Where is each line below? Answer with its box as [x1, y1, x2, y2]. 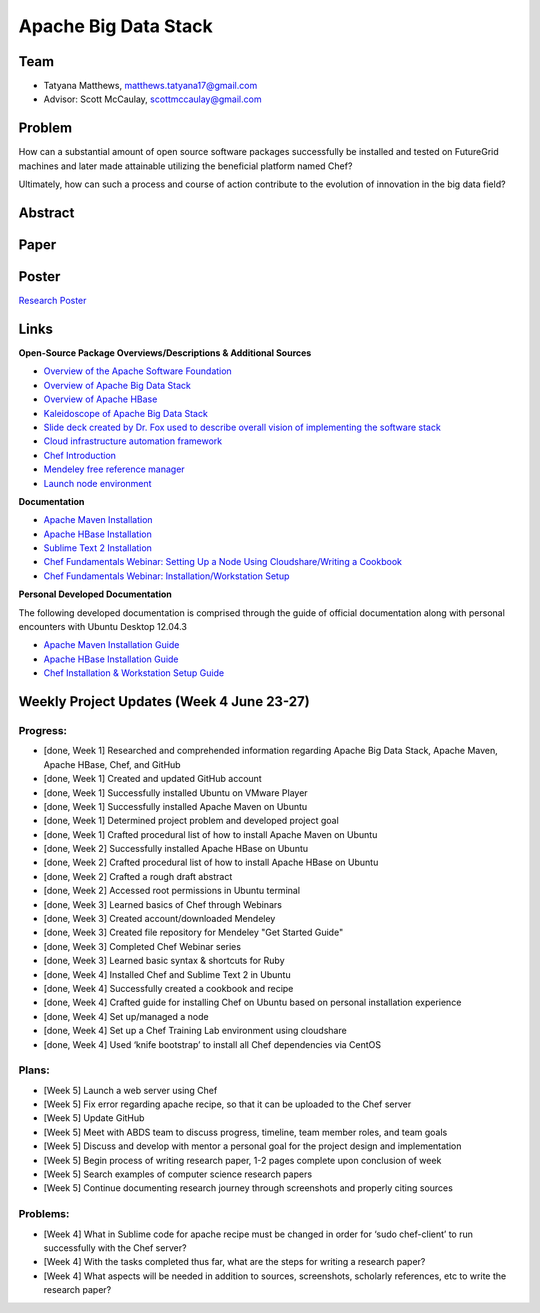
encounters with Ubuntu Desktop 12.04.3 [18, 621, 187, 633]
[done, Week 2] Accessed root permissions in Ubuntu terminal [43, 885, 300, 897]
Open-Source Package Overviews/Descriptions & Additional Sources [18, 346, 312, 359]
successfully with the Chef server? [43, 1241, 187, 1254]
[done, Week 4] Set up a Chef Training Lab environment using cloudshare [43, 1025, 347, 1037]
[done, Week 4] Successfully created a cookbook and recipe [43, 982, 294, 994]
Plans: [18, 1063, 50, 1077]
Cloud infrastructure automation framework [43, 435, 223, 447]
